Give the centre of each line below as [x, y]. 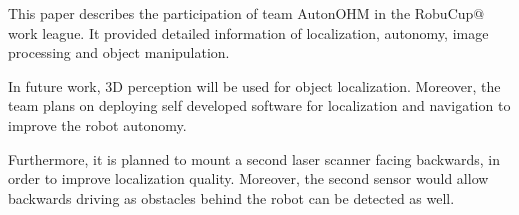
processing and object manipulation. [119, 52]
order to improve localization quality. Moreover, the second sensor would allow [248, 178]
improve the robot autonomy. [97, 124]
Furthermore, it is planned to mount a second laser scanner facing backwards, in [254, 158]
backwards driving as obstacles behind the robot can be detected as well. [231, 197]
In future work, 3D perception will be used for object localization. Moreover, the [254, 85]
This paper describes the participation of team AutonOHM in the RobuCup [241, 13]
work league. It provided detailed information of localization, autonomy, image [248, 32]
